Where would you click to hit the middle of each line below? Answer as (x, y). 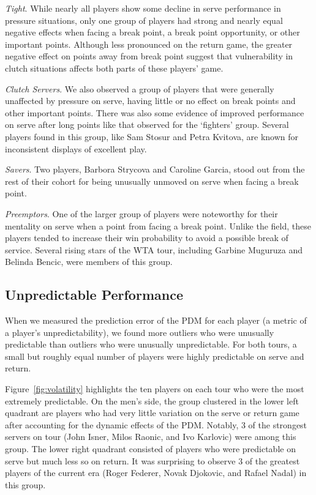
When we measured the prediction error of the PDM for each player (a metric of (156, 320)
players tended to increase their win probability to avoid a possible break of (147, 238)
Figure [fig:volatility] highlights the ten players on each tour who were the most (155, 389)
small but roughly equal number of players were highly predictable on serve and (155, 356)
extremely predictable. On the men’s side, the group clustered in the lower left (152, 400)
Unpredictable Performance (94, 295)
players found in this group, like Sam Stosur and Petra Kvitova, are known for (152, 136)
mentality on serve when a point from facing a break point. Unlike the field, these (158, 225)
